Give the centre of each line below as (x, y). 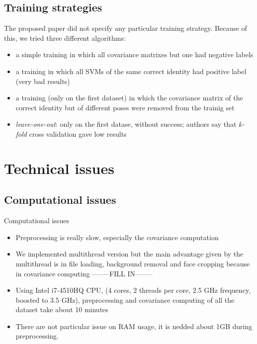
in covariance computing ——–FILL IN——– (84, 273)
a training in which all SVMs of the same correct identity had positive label (131, 71)
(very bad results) (43, 81)
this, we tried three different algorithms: (65, 38)
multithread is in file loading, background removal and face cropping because (133, 263)
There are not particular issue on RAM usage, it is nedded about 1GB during (134, 326)
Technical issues (59, 168)
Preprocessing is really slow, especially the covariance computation (117, 237)
